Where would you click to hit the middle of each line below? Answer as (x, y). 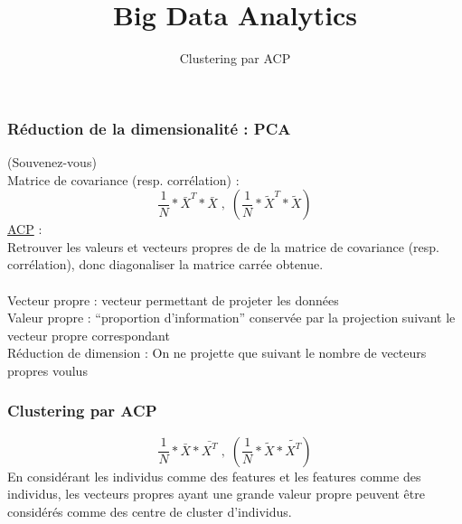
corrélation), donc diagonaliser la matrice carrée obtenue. (165, 264)
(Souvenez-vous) (52, 162)
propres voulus (47, 370)
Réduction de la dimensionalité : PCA (149, 128)
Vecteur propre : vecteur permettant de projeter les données (173, 299)
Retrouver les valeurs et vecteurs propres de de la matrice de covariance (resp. (224, 246)
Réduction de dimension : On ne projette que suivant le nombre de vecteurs (217, 353)
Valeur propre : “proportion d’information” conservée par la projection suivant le (231, 318)
